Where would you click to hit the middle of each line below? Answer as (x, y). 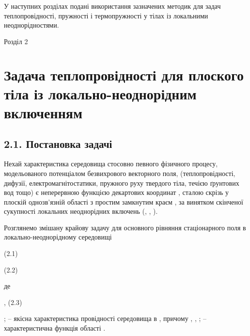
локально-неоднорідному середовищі (58, 237)
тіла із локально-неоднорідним (100, 93)
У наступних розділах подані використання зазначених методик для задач (112, 6)
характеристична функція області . (55, 328)
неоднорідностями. (31, 25)
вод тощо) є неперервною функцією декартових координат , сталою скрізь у (117, 192)
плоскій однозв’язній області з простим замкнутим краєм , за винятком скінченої (124, 201)
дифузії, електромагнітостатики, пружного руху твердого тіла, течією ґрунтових (122, 183)
